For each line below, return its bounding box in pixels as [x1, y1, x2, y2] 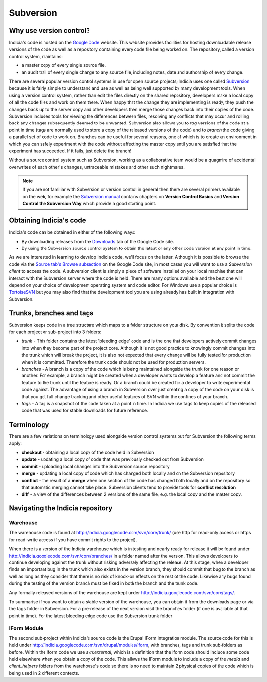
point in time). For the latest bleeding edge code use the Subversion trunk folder [9, 613, 173, 619]
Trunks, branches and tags [9, 309, 94, 317]
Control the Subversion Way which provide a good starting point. [22, 201, 157, 207]
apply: [9, 440, 22, 446]
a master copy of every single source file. [21, 62, 106, 68]
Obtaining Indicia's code [9, 216, 86, 225]
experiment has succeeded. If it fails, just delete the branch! [9, 148, 132, 154]
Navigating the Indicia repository [9, 504, 113, 513]
